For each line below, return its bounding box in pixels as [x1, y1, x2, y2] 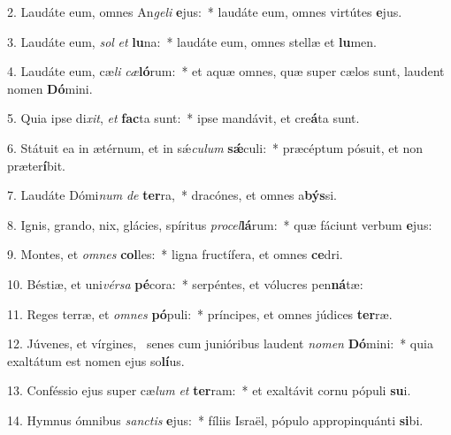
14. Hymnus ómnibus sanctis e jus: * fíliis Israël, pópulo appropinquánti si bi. [7, 410, 424, 429]
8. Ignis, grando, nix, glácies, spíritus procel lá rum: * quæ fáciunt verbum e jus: [7, 215, 432, 233]
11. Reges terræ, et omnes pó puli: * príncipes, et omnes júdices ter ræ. [7, 304, 393, 323]
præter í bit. [7, 156, 66, 174]
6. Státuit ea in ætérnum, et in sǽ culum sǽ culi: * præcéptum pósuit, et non [7, 138, 424, 156]
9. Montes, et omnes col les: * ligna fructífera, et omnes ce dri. [7, 245, 343, 263]
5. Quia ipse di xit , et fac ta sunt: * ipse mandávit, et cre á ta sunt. [7, 109, 360, 127]
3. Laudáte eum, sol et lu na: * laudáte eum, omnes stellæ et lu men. [7, 32, 377, 50]
